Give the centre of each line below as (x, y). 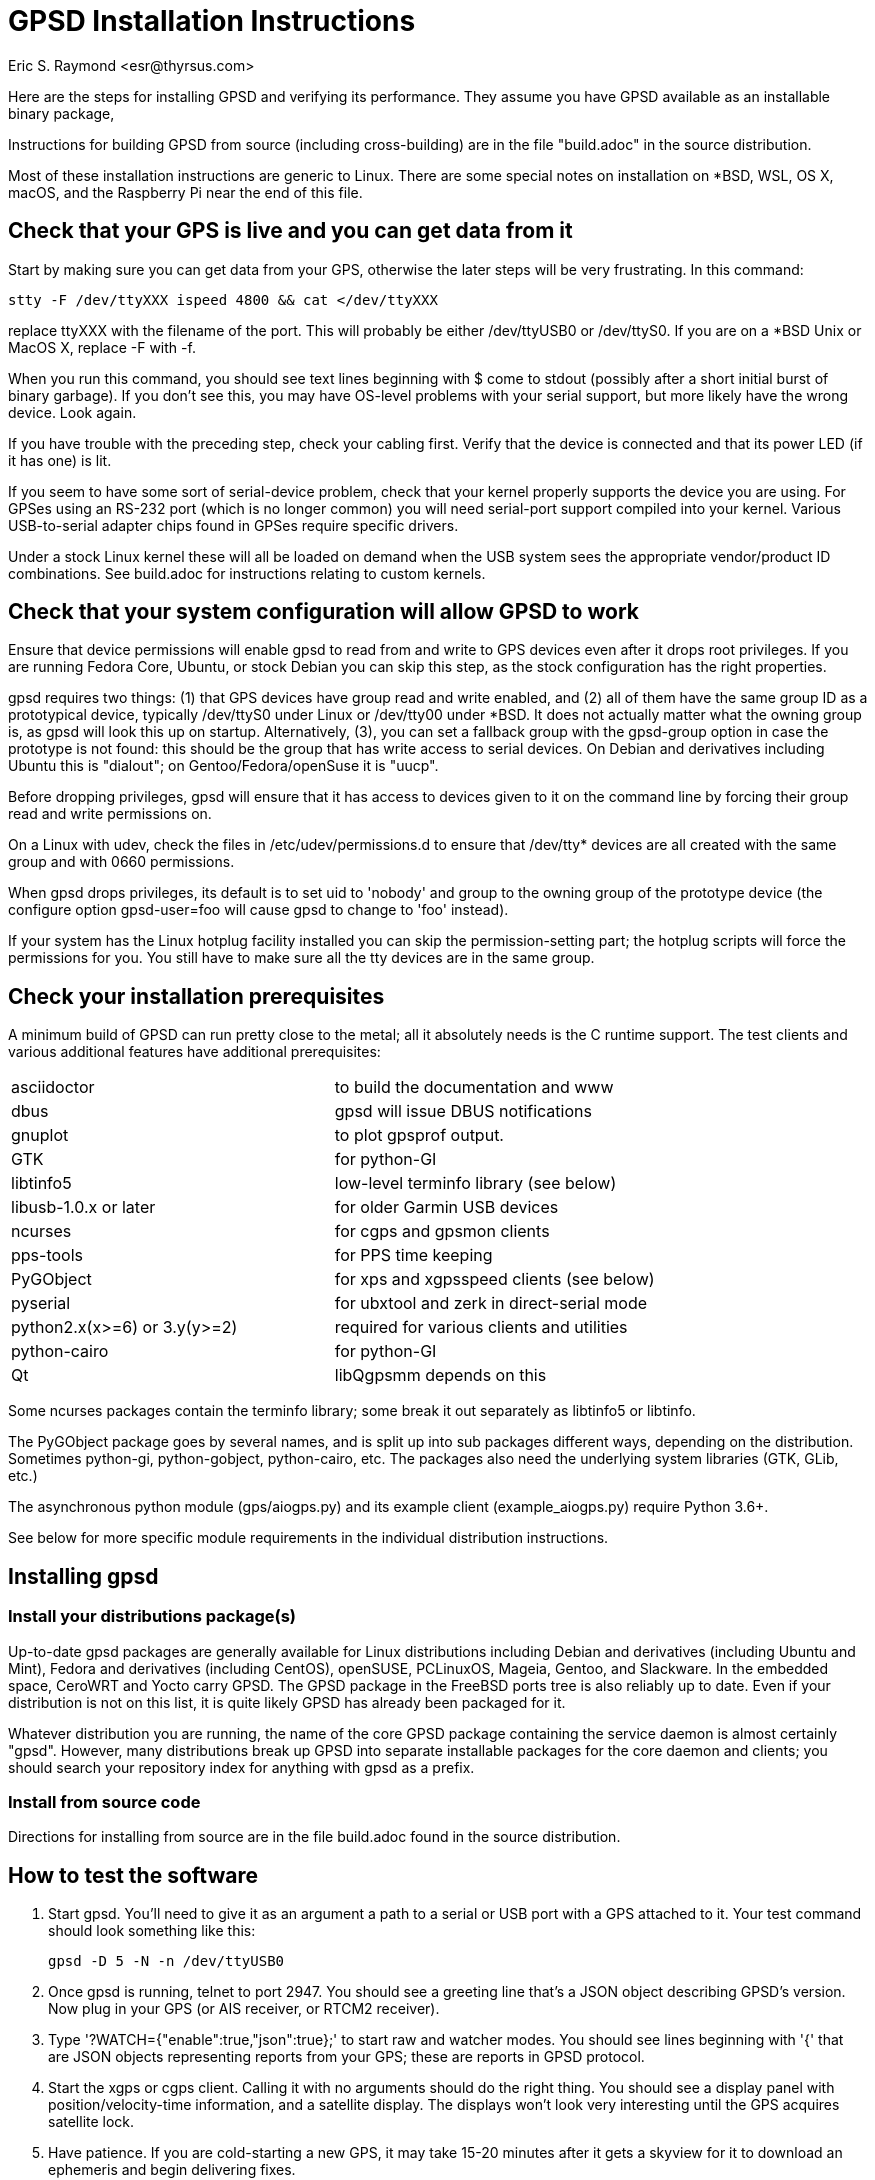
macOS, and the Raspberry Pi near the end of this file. (185, 192)
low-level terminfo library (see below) (475, 1183)
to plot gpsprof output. (419, 1135)
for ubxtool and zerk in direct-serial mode (491, 1303)
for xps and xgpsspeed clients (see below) (494, 1279)
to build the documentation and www (474, 1087)
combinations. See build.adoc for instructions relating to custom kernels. (247, 573)
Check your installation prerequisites (196, 996)
